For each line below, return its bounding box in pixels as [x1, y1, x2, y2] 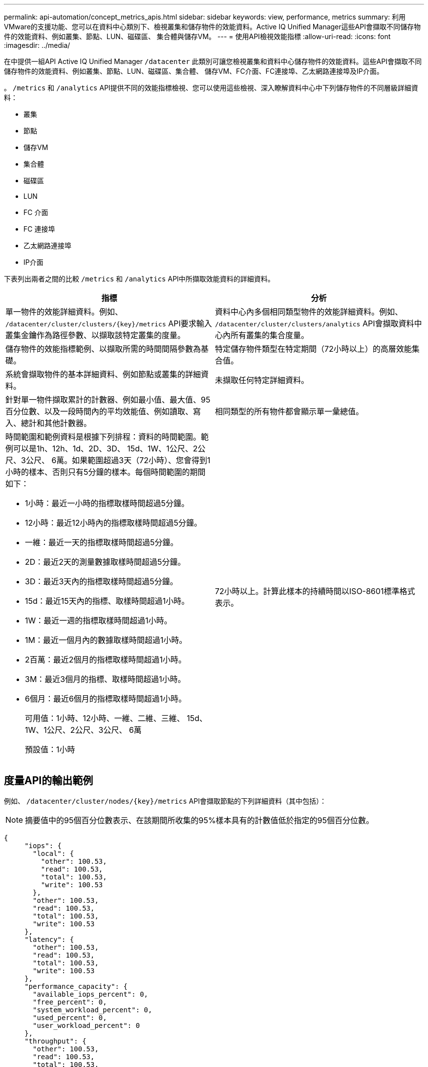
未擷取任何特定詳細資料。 [215, 375, 309, 385]
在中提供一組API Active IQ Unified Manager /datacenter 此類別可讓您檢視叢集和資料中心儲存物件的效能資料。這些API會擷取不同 [4, 57, 422, 65]
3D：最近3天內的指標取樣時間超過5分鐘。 [25, 576, 178, 586]
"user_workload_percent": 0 [33, 1021, 140, 1029]
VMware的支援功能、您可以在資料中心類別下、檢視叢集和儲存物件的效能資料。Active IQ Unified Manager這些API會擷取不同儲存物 [4, 22, 421, 31]
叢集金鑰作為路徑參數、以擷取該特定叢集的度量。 [5, 330, 186, 340]
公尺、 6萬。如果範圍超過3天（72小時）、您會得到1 [25, 455, 211, 465]
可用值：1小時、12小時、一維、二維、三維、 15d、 [25, 713, 208, 723]
